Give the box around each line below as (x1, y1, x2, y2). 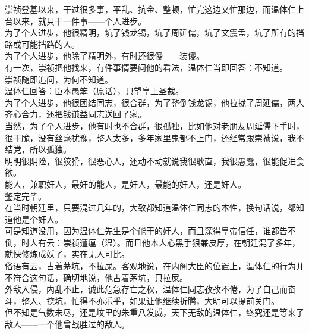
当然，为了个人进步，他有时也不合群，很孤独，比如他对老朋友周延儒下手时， (5, 119, 304, 132)
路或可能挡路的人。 (5, 38, 80, 50)
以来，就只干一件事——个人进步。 (12, 14, 146, 27)
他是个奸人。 (12, 213, 63, 225)
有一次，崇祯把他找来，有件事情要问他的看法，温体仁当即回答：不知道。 (5, 61, 288, 73)
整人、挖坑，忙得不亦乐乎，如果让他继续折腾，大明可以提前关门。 (21, 294, 279, 307)
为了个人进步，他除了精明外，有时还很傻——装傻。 (5, 49, 204, 62)
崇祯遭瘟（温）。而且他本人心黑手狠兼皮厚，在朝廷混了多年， (62, 236, 300, 248)
